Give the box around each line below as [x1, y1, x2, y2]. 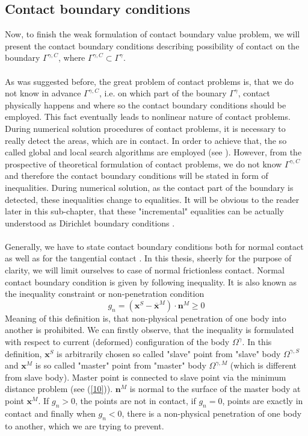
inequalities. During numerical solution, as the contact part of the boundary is [5, 181, 294, 193]
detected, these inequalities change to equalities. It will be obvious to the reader [5, 193, 300, 205]
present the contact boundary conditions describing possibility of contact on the [5, 39, 300, 52]
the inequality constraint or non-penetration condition [5, 287, 205, 300]
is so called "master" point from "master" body [35, 359, 206, 372]
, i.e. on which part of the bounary [99, 87, 227, 99]
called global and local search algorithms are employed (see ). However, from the [5, 146, 302, 158]
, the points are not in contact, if [75, 394, 196, 407]
